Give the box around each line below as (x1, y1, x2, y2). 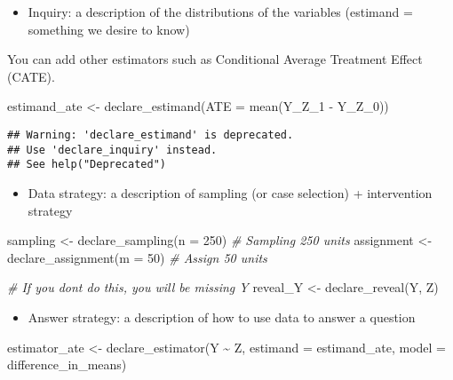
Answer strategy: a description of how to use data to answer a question (28, 307, 416, 326)
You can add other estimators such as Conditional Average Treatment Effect (7, 50, 423, 68)
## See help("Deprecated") (7, 158, 166, 171)
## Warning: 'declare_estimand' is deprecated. (7, 128, 294, 141)
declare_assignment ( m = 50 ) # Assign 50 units (7, 248, 267, 266)
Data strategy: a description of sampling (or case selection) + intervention (28, 183, 433, 202)
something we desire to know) (28, 20, 190, 38)
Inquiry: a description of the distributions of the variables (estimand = (28, 3, 413, 20)
